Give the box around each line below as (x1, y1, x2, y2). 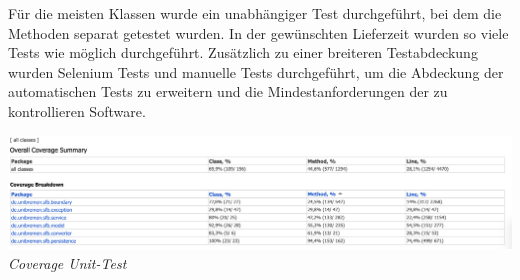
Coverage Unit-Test (8, 252, 127, 273)
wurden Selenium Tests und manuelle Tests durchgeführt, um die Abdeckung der (8, 61, 504, 82)
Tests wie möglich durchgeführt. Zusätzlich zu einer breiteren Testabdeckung (8, 42, 478, 63)
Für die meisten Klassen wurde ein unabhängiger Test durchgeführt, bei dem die (8, 3, 502, 23)
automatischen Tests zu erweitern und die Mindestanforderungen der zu (8, 81, 448, 102)
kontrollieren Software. (8, 100, 146, 121)
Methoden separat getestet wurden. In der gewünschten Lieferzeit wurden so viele (8, 22, 509, 43)
